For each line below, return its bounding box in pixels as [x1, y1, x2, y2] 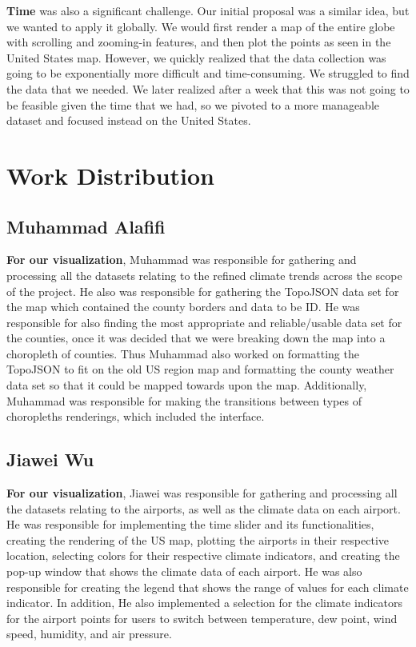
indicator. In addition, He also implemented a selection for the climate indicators [6, 594, 403, 611]
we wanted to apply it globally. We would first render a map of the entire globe [6, 18, 395, 34]
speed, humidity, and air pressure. [6, 625, 172, 642]
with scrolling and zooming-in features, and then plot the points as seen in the [6, 34, 391, 50]
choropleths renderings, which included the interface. [6, 408, 265, 425]
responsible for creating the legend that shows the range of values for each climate [6, 578, 409, 595]
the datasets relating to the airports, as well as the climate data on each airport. [6, 500, 401, 517]
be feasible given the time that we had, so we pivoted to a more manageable [6, 96, 380, 113]
